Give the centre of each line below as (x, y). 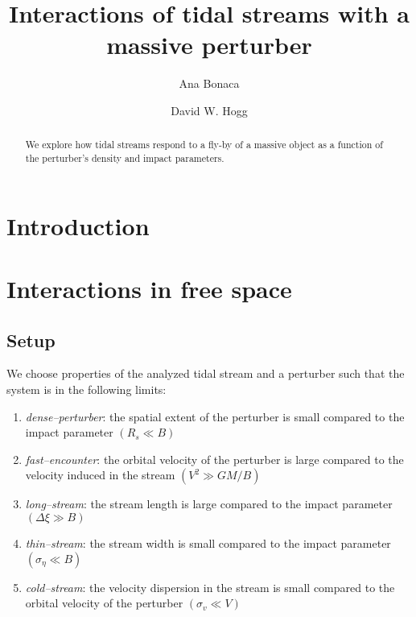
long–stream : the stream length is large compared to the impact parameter (209, 504)
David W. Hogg (209, 110)
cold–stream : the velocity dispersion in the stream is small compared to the (210, 587)
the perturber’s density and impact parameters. (125, 157)
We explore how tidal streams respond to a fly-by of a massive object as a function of (204, 145)
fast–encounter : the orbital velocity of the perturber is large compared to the (214, 459)
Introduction (78, 225)
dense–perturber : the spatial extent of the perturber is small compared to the (215, 416)
